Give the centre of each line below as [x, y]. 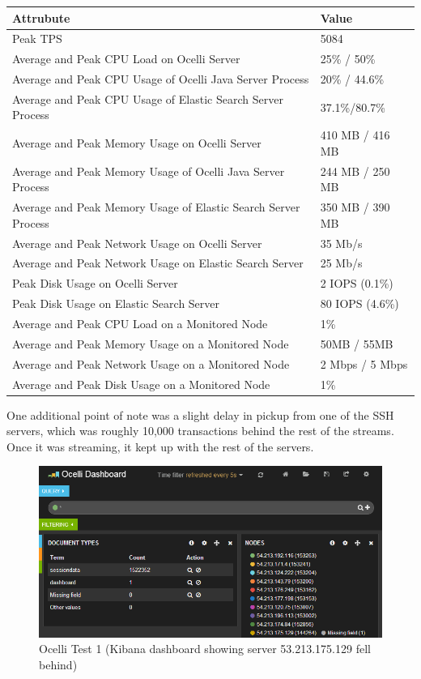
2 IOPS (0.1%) [357, 283]
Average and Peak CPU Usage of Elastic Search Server [148, 98]
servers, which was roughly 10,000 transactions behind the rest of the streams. [200, 431]
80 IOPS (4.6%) [359, 303]
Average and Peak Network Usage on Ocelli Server [137, 243]
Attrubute [41, 17]
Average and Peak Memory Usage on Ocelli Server [137, 143]
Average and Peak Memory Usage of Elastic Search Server [156, 207]
